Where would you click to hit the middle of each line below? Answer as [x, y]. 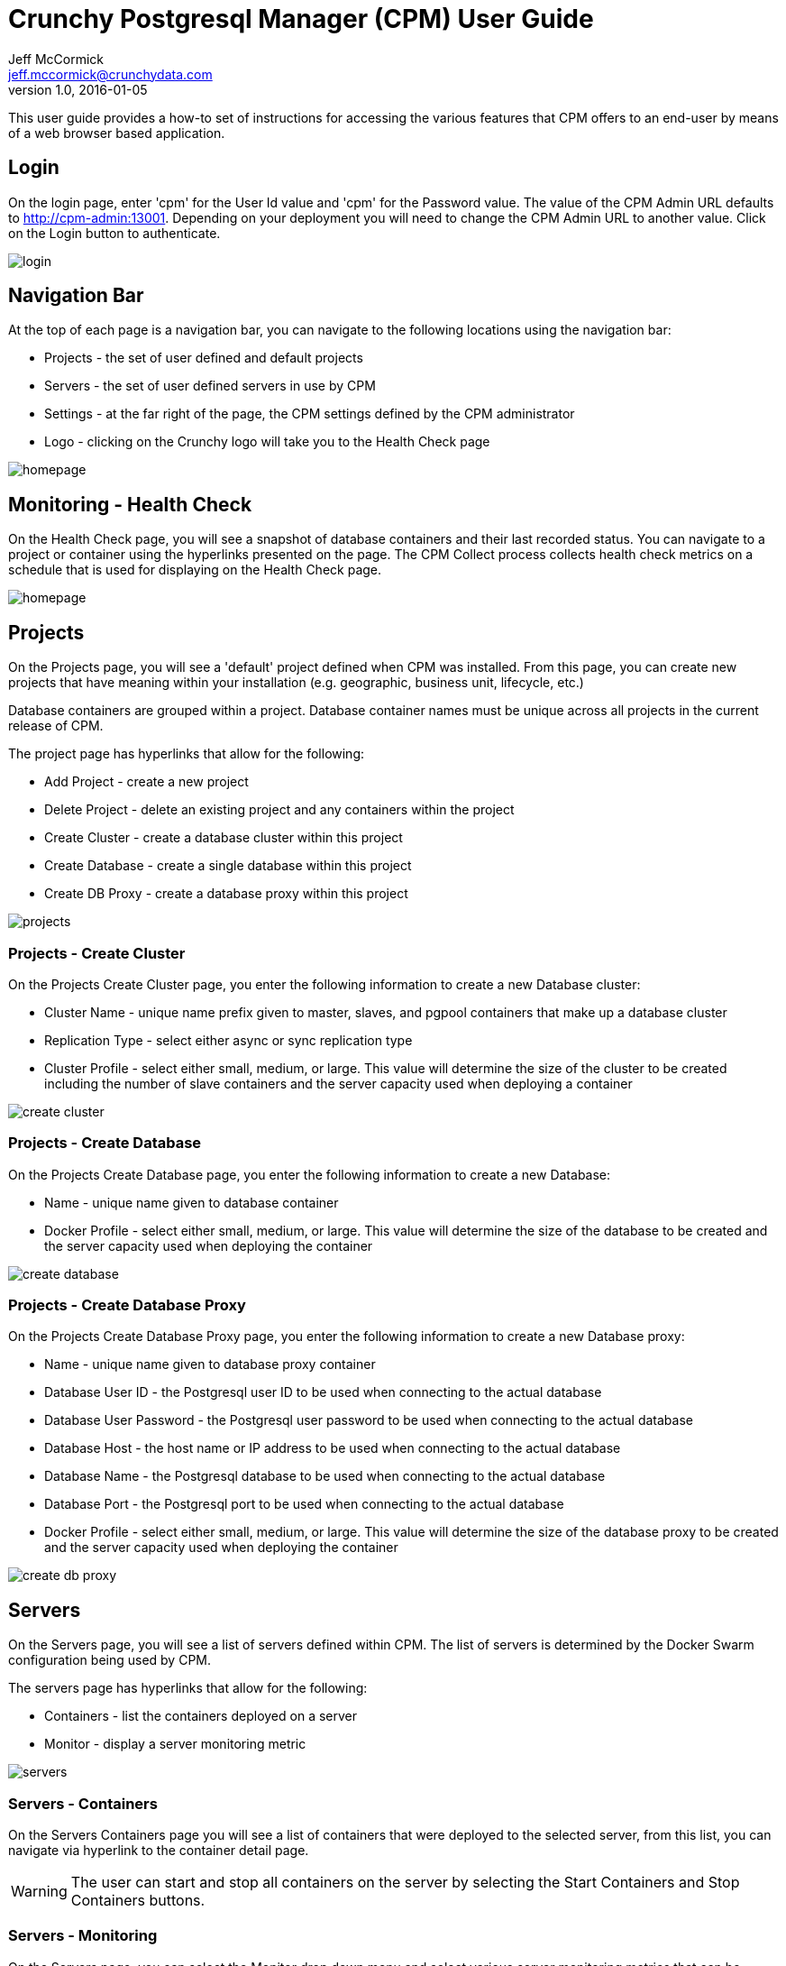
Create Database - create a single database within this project [228, 866]
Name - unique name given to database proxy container [210, 1364]
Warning [39, 1891]
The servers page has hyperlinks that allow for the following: [188, 1688]
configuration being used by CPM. [110, 1660]
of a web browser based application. [117, 133]
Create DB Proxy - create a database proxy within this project [226, 894]
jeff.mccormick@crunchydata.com [110, 74]
